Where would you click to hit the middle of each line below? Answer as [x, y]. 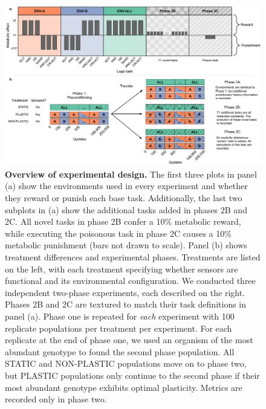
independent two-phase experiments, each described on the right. [125, 292]
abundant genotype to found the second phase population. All [120, 351]
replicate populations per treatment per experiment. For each [118, 328]
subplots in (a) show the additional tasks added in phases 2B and [126, 209]
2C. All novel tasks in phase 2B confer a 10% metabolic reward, [123, 221]
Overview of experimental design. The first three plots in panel [131, 174]
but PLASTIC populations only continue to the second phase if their [132, 375]
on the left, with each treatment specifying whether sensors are [122, 269]
